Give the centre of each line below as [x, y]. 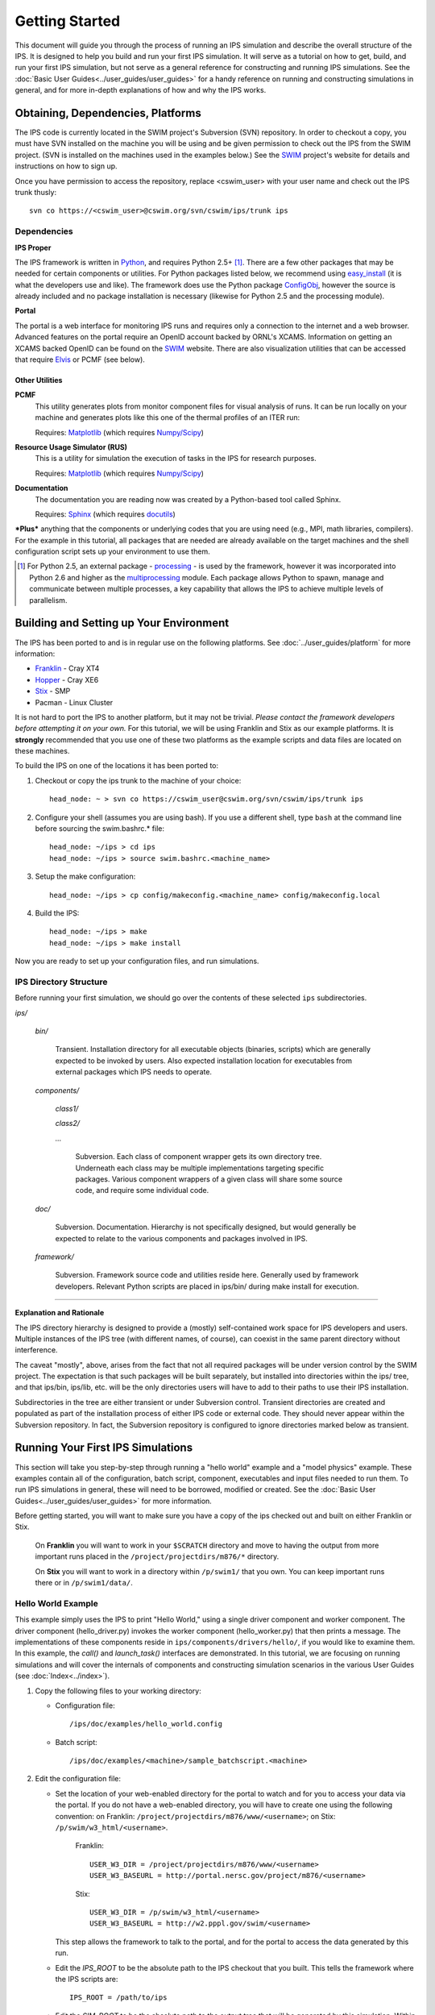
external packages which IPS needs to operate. [134, 1072]
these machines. [42, 751]
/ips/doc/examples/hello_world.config [146, 1724]
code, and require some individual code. [142, 1190]
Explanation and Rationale [60, 1313]
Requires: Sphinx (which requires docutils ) [106, 514]
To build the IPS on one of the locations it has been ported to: [117, 766]
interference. [36, 1350]
